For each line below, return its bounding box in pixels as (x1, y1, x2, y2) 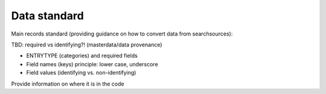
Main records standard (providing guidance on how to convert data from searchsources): (11, 30, 233, 37)
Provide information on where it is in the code (11, 80, 124, 87)
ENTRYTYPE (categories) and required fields (26, 52, 138, 60)
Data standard (11, 9, 84, 22)
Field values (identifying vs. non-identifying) (26, 69, 136, 77)
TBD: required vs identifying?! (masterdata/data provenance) (11, 41, 162, 48)
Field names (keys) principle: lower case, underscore (26, 60, 158, 67)
